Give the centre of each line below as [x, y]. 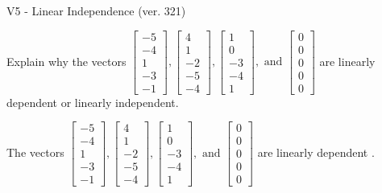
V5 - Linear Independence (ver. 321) [96, 10]
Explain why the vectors [66, 61]
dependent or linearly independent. [93, 102]
